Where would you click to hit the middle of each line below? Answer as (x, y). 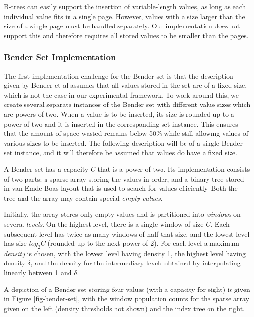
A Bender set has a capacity (46, 169)
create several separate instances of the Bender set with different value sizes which (127, 104)
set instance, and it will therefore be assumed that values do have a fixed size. (121, 152)
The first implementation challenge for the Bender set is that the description (119, 75)
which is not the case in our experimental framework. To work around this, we (121, 94)
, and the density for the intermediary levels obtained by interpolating (136, 263)
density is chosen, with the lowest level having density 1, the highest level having (125, 253)
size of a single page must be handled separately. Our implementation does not (122, 26)
